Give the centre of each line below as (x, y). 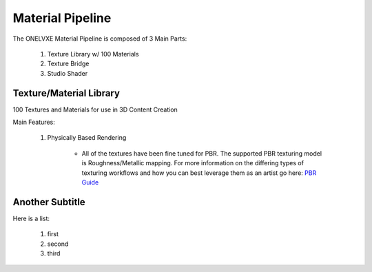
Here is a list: (31, 218)
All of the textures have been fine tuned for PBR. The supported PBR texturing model (202, 153)
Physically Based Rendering (87, 138)
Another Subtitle (49, 202)
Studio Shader (68, 73)
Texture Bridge (68, 64)
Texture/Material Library (66, 93)
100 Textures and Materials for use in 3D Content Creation (95, 109)
